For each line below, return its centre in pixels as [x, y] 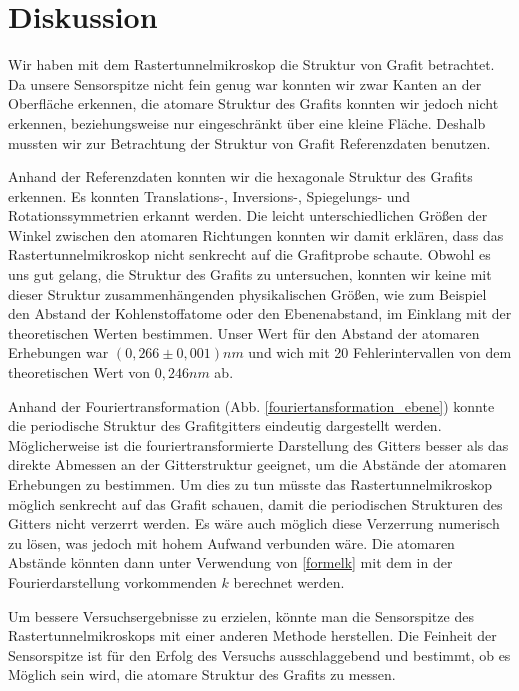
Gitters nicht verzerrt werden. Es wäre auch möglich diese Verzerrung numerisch [254, 523]
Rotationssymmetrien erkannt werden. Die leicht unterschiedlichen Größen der [248, 215]
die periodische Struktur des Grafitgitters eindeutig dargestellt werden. [225, 425]
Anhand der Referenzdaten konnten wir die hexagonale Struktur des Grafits [240, 176]
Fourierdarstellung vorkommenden [112, 581]
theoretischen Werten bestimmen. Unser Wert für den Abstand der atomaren [244, 332]
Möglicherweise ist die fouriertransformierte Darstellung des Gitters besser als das [258, 444]
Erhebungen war [58, 352]
